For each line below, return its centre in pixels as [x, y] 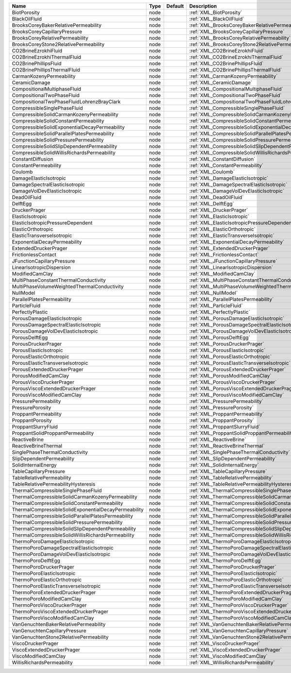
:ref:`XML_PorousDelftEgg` [220, 337]
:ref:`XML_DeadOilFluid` [217, 197]
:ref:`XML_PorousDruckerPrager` [227, 344]
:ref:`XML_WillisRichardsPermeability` [232, 663]
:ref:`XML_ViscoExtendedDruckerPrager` [236, 650]
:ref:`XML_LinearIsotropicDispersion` [231, 267]
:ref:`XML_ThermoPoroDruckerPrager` [233, 567]
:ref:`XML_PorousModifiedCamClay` [230, 376]
